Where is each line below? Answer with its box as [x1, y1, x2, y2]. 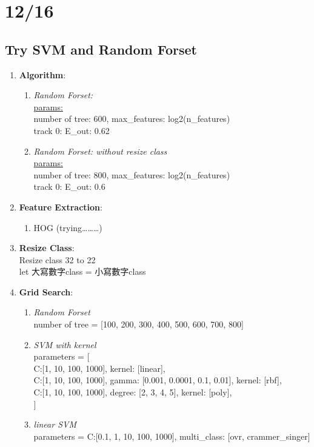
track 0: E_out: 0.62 [33, 124, 110, 136]
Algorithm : [19, 68, 66, 81]
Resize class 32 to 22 [19, 253, 96, 266]
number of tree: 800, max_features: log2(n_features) [33, 168, 230, 181]
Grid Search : [19, 285, 73, 298]
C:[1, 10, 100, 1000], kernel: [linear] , [33, 361, 165, 374]
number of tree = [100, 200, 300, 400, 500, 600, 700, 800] [33, 318, 244, 331]
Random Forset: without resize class [33, 144, 167, 157]
